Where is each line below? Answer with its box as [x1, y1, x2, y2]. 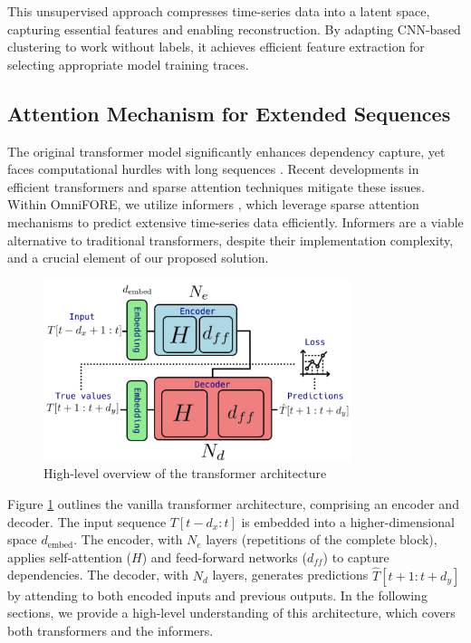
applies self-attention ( [7, 547, 132, 566]
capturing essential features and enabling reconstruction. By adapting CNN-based [7, 19, 461, 38]
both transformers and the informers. [7, 620, 214, 639]
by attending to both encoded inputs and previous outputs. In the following [7, 585, 428, 604]
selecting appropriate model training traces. [7, 54, 249, 73]
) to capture [322, 547, 389, 566]
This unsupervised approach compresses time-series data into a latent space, [7, 2, 430, 20]
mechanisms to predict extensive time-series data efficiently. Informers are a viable [7, 212, 464, 231]
